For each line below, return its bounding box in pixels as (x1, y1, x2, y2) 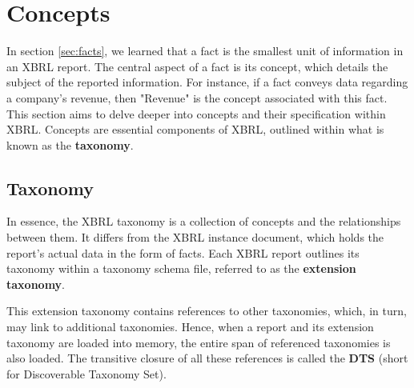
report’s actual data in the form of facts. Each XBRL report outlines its (6, 244, 360, 261)
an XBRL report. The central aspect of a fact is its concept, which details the (6, 58, 388, 74)
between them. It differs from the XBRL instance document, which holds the (6, 229, 384, 246)
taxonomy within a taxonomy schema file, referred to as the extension (6, 260, 356, 277)
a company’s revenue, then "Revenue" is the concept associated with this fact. (6, 89, 388, 106)
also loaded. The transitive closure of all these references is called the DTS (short (6, 350, 408, 366)
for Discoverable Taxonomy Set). (6, 365, 167, 382)
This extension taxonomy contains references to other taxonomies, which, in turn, (6, 302, 407, 319)
